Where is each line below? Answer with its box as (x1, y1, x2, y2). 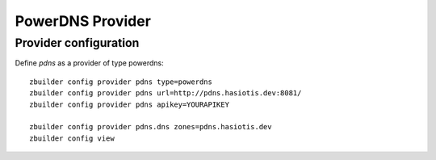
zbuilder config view (29, 133, 115, 143)
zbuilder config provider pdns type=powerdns (29, 77, 213, 86)
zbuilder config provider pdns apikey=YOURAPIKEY (29, 99, 230, 109)
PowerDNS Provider (15, 12, 151, 30)
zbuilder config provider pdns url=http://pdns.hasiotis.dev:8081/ (29, 89, 302, 98)
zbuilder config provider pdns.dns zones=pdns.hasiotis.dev (29, 122, 272, 132)
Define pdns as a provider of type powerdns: (15, 58, 165, 68)
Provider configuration (15, 36, 140, 50)
